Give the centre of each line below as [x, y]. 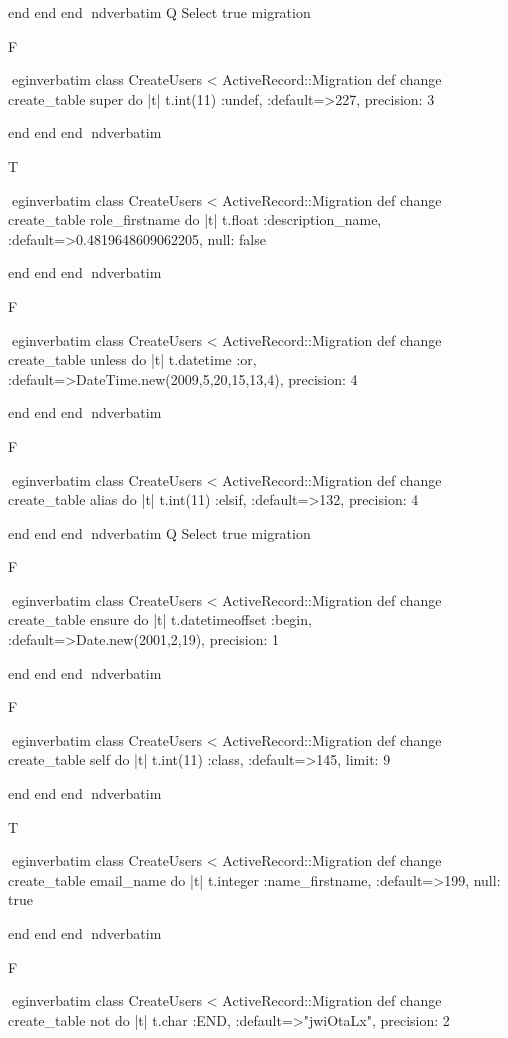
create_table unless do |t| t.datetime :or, [132, 359]
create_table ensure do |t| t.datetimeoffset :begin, [160, 619]
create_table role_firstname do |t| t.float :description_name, [195, 219]
